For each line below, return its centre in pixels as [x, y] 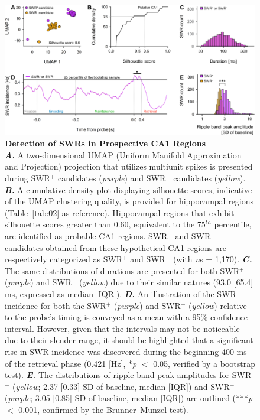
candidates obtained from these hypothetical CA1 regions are [116, 247]
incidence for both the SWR [56, 305]
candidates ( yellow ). [209, 178]
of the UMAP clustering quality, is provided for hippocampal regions [129, 201]
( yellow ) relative [217, 305]
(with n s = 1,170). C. [212, 259]
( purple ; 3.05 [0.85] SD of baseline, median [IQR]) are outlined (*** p [129, 398]
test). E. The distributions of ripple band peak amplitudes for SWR [128, 375]
